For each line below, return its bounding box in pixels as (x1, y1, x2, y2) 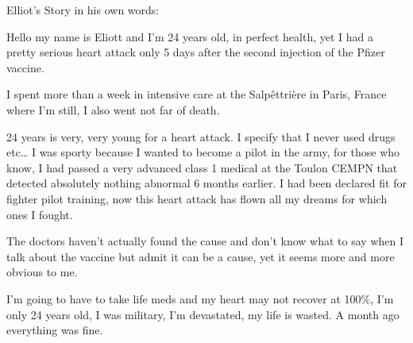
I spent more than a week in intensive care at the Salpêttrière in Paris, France (6, 86, 387, 102)
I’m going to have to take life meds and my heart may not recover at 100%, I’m (6, 290, 394, 306)
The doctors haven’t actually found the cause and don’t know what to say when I (6, 233, 403, 249)
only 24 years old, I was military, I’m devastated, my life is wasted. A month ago (6, 306, 399, 322)
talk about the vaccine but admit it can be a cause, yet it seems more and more (6, 248, 395, 264)
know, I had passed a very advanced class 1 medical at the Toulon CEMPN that (6, 159, 398, 175)
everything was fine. (6, 322, 103, 338)
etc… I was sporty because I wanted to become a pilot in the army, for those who (6, 144, 400, 160)
